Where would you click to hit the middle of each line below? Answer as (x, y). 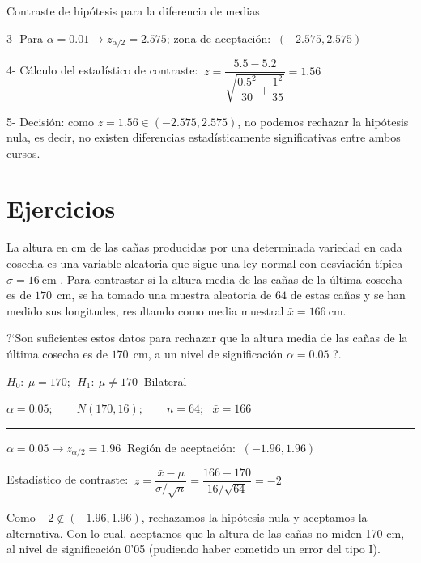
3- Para (25, 38)
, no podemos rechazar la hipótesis (323, 121)
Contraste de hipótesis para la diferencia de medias (133, 11)
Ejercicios (61, 208)
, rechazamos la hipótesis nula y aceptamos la (254, 517)
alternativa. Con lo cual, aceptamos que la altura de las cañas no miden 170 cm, (206, 533)
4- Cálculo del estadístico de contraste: (102, 70)
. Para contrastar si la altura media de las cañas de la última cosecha (231, 279)
